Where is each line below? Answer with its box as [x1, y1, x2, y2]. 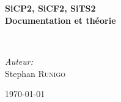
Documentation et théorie [5, 13, 116, 26]
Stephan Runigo [5, 67, 66, 79]
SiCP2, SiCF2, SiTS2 [5, 2, 96, 15]
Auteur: [5, 54, 34, 67]
